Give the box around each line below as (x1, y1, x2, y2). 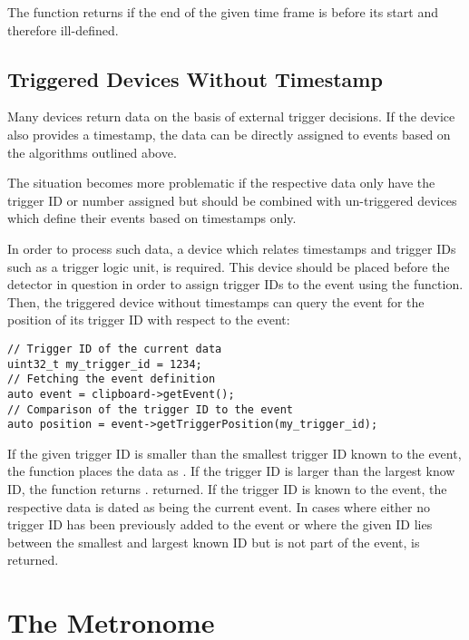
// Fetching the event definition (7, 373, 216, 386)
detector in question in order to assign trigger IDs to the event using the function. (7, 275, 464, 294)
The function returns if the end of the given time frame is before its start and (7, 3, 438, 21)
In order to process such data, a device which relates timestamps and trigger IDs (7, 238, 456, 257)
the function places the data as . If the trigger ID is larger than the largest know (7, 461, 455, 480)
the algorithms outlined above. (7, 142, 177, 161)
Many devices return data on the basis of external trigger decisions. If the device (7, 107, 455, 126)
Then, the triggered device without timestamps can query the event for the (7, 292, 425, 311)
